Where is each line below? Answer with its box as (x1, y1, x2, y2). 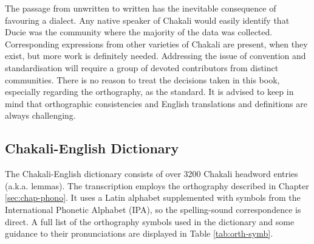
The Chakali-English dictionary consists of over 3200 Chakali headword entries (5, 167, 298, 180)
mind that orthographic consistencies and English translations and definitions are (5, 97, 307, 110)
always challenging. (5, 109, 76, 122)
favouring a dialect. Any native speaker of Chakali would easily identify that (5, 13, 290, 26)
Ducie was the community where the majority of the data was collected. (5, 26, 273, 38)
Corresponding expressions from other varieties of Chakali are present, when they (5, 37, 308, 50)
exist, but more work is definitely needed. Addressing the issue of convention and (5, 49, 306, 62)
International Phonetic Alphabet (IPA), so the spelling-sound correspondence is (5, 203, 301, 215)
